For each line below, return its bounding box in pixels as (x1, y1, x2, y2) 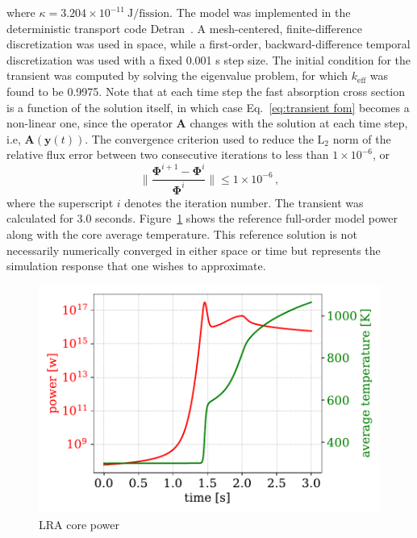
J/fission (127, 8, 170, 19)
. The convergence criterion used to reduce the (85, 130, 314, 147)
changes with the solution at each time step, (190, 115, 408, 131)
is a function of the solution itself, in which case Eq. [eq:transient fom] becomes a (6, 98, 410, 115)
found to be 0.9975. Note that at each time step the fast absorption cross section (6, 82, 406, 99)
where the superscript (6, 194, 114, 211)
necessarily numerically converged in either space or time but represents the (6, 241, 381, 258)
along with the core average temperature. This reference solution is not (6, 226, 357, 243)
